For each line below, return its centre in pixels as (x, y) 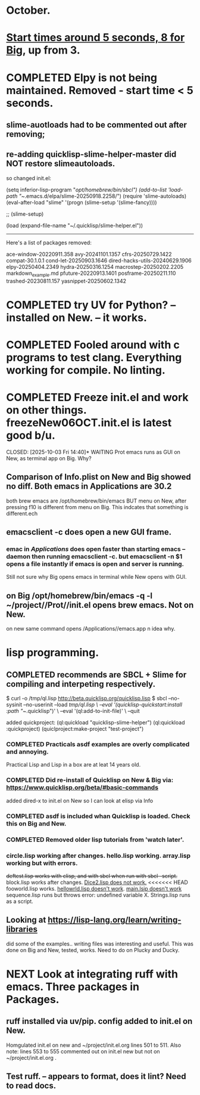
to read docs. (31, 1086)
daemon (18, 556)
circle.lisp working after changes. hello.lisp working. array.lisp (99, 855)
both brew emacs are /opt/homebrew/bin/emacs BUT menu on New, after (96, 501)
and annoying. (27, 752)
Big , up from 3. (43, 50)
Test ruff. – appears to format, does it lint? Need (96, 1077)
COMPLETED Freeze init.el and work (97, 398)
